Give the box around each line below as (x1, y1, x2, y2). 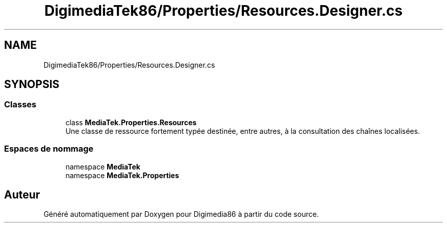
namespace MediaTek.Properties (65, 171, 179, 180)
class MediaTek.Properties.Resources (65, 118, 197, 127)
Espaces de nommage (4, 144, 94, 154)
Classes (4, 99, 37, 110)
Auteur (4, 188, 40, 201)
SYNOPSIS (4, 78, 60, 91)
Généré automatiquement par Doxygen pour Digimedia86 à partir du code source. (43, 210, 319, 219)
